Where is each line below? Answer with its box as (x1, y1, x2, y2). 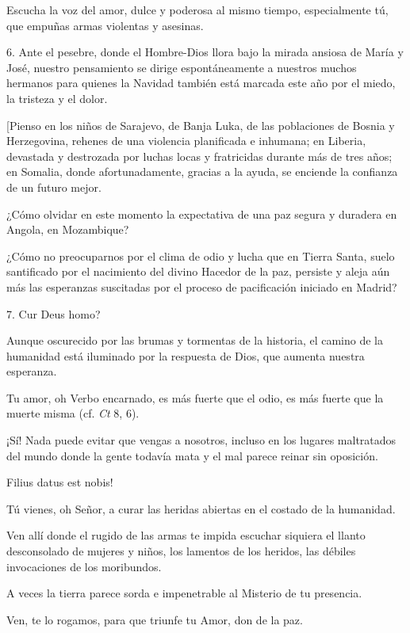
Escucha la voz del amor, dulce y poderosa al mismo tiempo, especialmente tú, (6, 2, 389, 17)
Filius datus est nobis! (6, 474, 113, 490)
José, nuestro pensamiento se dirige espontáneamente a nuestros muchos (6, 59, 357, 75)
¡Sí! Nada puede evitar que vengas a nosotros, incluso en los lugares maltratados (6, 432, 397, 448)
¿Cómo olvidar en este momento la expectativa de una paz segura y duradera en (6, 205, 397, 222)
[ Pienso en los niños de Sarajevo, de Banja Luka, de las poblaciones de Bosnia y (6, 116, 395, 133)
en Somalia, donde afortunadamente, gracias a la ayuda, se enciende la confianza (6, 163, 398, 180)
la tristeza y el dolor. (6, 90, 108, 106)
